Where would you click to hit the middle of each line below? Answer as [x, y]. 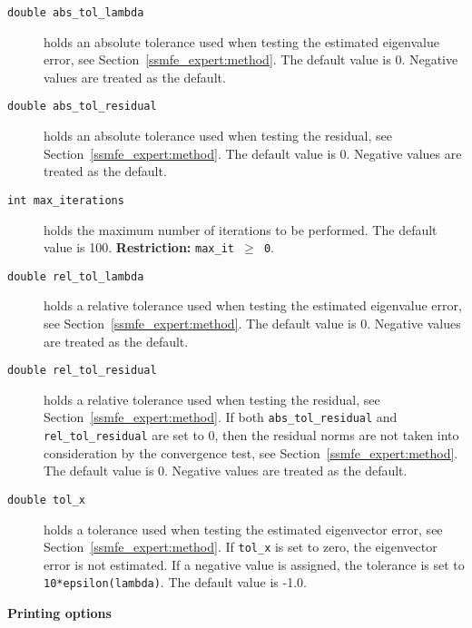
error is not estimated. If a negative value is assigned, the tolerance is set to [254, 564]
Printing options [59, 613]
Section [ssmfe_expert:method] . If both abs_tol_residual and [221, 417]
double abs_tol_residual [82, 107]
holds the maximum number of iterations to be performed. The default [241, 229]
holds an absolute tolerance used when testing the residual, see [218, 136]
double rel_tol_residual [82, 371]
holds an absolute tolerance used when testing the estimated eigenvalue [241, 41]
